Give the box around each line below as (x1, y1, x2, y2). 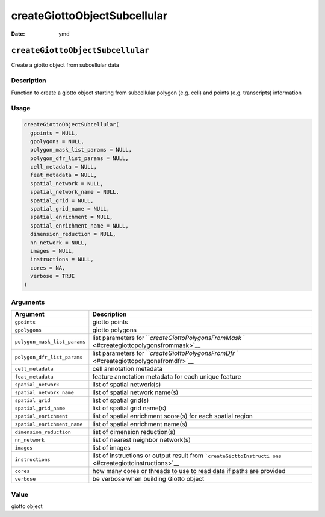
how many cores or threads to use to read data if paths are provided (92, 467, 286, 475)
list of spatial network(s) (92, 380, 161, 389)
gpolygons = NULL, (30, 138, 84, 144)
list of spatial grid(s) (92, 396, 149, 404)
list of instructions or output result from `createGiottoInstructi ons (92, 451, 282, 460)
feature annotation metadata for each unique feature (92, 373, 241, 381)
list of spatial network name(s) (92, 388, 179, 397)
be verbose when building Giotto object (92, 475, 205, 483)
